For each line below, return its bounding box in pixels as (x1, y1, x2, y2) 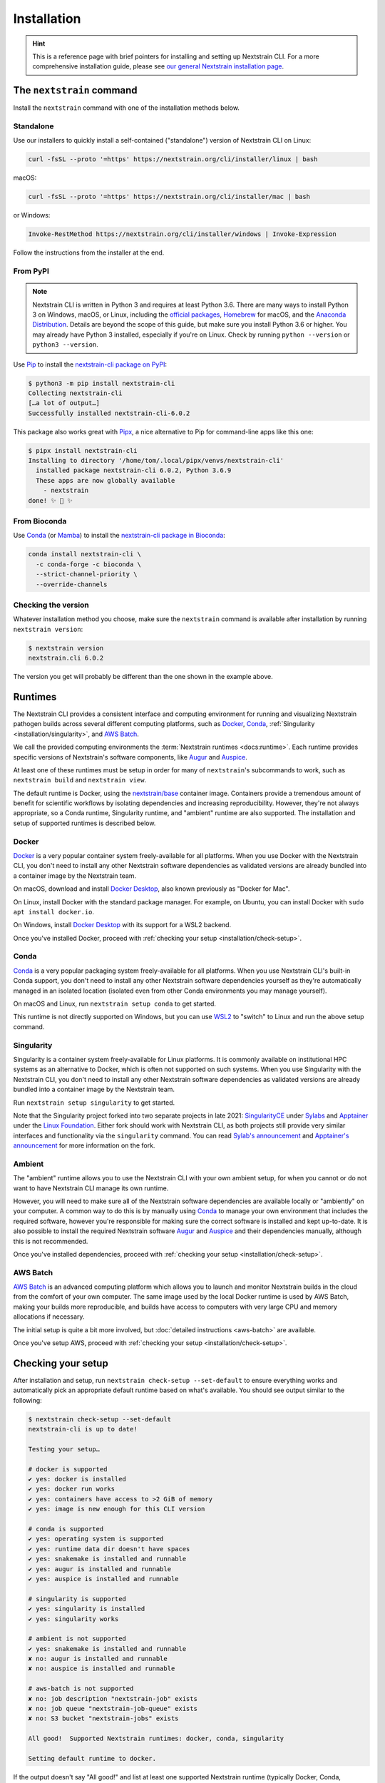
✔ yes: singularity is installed (28, 1605, 145, 1613)
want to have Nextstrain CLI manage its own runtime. (13, 1184, 169, 1192)
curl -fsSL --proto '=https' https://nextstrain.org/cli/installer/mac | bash (28, 193, 310, 201)
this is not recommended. (13, 1237, 88, 1245)
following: (13, 1396, 42, 1404)
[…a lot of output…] (28, 399, 100, 407)
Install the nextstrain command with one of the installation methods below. (13, 103, 240, 112)
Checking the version (13, 600, 89, 610)
